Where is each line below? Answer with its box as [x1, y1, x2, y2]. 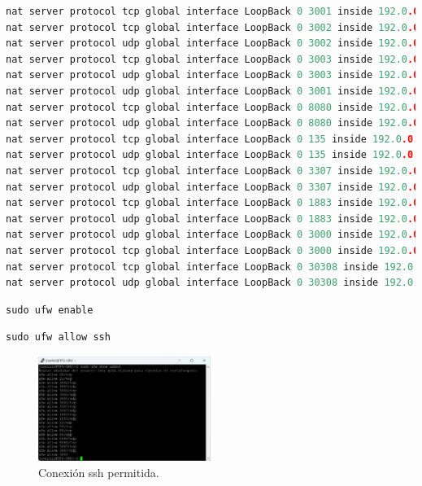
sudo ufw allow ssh [6, 331, 111, 344]
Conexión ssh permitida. [38, 463, 159, 480]
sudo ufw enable [6, 304, 94, 316]
